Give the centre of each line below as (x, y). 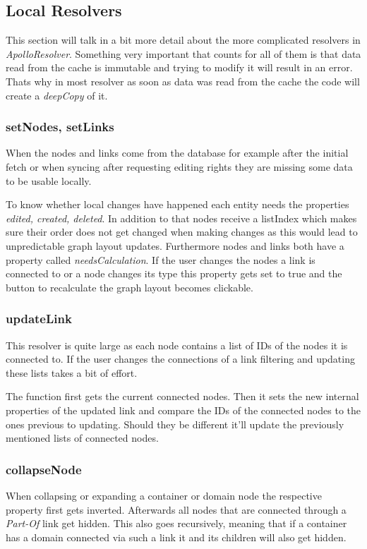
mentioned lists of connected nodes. (82, 438)
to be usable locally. (49, 180)
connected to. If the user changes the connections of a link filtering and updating (180, 359)
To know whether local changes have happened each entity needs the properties (178, 204)
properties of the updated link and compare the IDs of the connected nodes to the (183, 410)
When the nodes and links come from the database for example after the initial (177, 153)
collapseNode (44, 469)
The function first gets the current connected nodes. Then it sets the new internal (182, 396)
